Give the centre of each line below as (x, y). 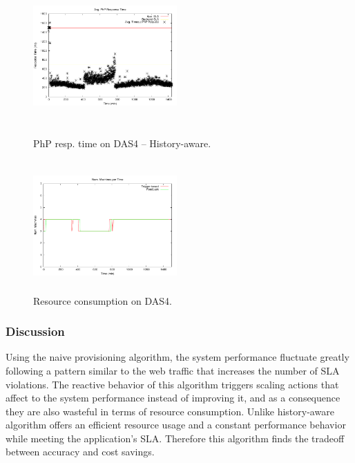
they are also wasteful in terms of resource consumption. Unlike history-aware (170, 411)
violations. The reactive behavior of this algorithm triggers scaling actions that (172, 384)
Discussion (35, 331)
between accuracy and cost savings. (80, 452)
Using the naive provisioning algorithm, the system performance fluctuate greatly (177, 357)
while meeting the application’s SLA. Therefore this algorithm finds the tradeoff (175, 438)
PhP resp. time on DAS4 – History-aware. (122, 143)
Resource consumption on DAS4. (103, 300)
